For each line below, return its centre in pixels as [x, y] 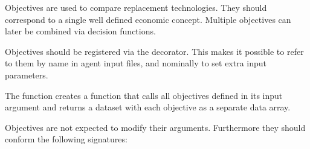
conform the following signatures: [66, 139]
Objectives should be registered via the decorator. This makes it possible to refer [154, 51]
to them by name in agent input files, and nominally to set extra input [136, 63]
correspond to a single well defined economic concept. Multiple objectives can [148, 19]
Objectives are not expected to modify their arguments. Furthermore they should [155, 127]
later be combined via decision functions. [80, 31]
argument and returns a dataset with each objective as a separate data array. [148, 107]
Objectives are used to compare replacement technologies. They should [136, 7]
